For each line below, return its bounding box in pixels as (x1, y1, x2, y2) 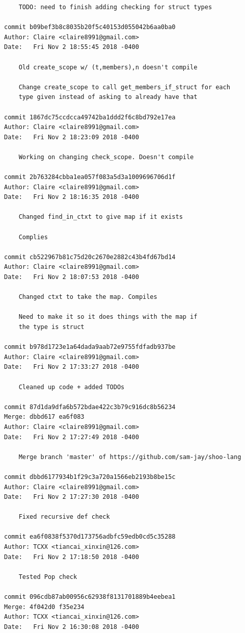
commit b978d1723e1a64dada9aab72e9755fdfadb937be (4, 343, 176, 351)
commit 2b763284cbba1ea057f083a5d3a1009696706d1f (4, 173, 176, 181)
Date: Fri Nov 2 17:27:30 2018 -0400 (4, 493, 139, 501)
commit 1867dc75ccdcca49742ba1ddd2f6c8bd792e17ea (4, 113, 176, 121)
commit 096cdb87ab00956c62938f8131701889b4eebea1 (4, 593, 176, 601)
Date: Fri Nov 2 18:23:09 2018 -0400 (4, 133, 139, 141)
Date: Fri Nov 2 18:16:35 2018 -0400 (4, 193, 139, 201)
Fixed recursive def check (18, 513, 110, 521)
